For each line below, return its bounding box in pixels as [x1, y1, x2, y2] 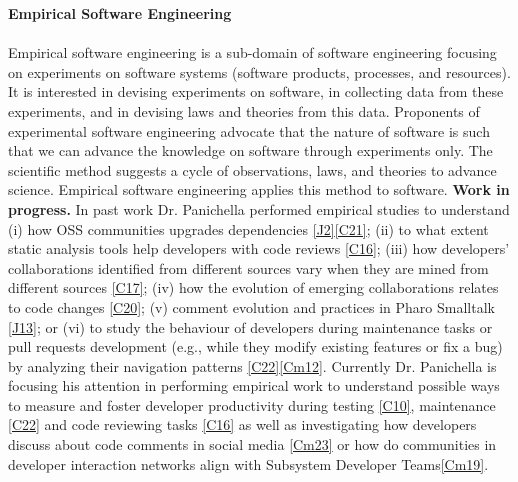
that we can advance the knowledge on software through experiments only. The [8, 140, 493, 161]
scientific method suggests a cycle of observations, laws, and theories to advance [8, 159, 497, 180]
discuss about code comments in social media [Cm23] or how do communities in [8, 434, 497, 455]
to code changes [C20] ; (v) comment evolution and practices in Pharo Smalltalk [8, 296, 495, 317]
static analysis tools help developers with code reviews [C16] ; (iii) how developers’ [8, 238, 510, 259]
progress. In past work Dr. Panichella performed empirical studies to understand [8, 198, 510, 219]
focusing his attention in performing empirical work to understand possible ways [8, 375, 500, 396]
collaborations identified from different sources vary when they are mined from [8, 257, 489, 278]
